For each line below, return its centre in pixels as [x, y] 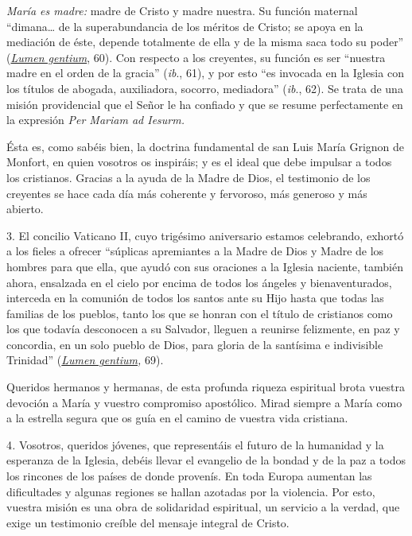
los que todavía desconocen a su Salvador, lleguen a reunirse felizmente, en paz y [203, 329]
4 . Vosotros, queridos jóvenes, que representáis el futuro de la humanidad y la [195, 444]
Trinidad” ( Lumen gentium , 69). [85, 360]
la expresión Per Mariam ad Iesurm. [95, 120]
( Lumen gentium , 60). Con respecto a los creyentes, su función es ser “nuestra [196, 57]
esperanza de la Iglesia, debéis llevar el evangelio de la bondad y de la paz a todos [206, 460]
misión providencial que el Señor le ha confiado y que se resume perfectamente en [205, 104]
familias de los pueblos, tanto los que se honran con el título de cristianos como [200, 313]
